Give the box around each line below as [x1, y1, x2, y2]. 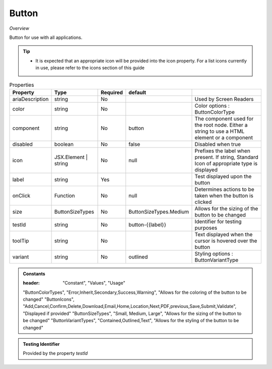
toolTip [12, 237, 29, 244]
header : [23, 280, 40, 286]
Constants [23, 271, 45, 277]
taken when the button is [194, 192, 254, 199]
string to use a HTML [194, 128, 245, 135]
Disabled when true [194, 140, 241, 147]
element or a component [194, 134, 253, 141]
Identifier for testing [194, 218, 242, 225]
